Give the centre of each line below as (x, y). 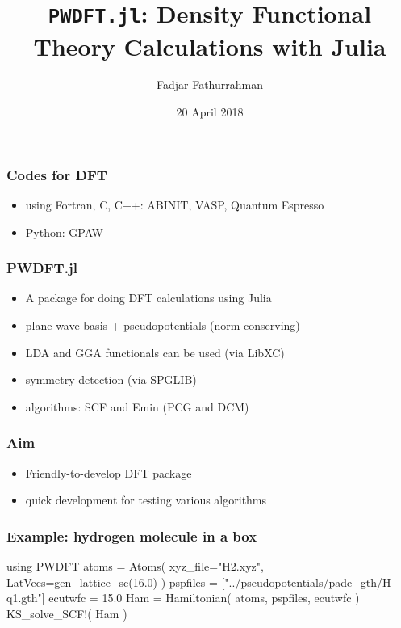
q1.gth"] (26, 598)
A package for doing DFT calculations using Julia (148, 298)
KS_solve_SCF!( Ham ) (67, 613)
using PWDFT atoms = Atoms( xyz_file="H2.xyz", (135, 565)
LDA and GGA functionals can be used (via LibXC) (155, 352)
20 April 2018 (210, 112)
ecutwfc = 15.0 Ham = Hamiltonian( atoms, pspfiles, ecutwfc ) (204, 598)
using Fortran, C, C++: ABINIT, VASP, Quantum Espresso (175, 204)
